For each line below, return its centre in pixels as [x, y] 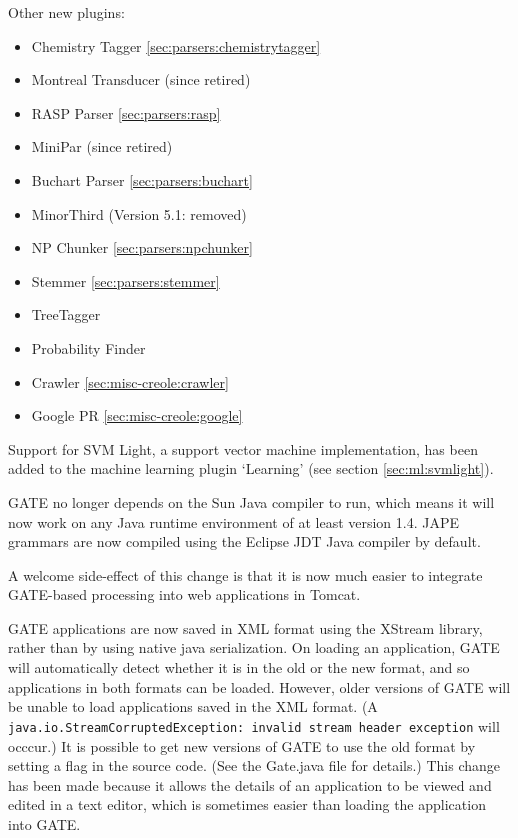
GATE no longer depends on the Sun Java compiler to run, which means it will [251, 501]
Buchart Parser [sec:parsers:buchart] [142, 179]
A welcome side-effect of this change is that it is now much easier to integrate [245, 574]
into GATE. [44, 823]
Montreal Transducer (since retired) [141, 79]
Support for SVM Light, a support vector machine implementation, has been [243, 448]
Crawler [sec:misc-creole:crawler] [130, 381]
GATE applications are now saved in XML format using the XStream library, [245, 627]
